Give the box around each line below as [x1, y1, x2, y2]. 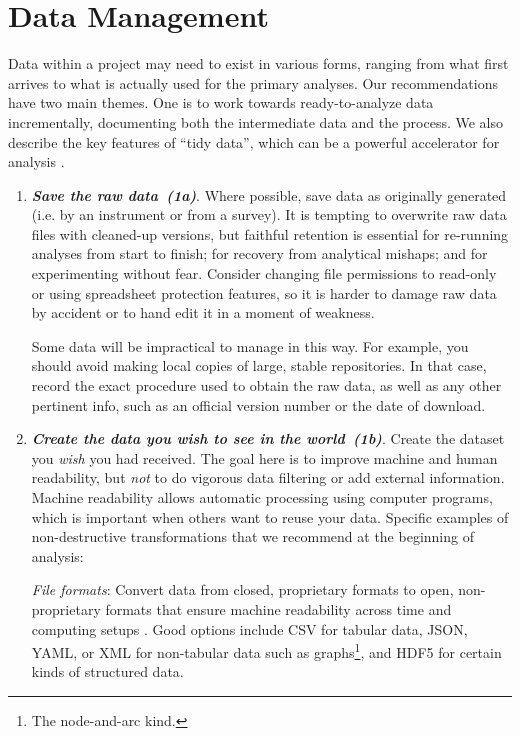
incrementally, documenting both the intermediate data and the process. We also [8, 111, 504, 132]
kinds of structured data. [31, 661, 184, 682]
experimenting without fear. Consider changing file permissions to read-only [31, 263, 497, 284]
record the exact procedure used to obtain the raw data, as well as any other [31, 375, 502, 396]
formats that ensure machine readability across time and [105, 598, 452, 619]
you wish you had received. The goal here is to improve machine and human [31, 447, 498, 468]
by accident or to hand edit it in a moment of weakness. [31, 302, 375, 323]
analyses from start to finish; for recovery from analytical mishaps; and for [31, 243, 488, 264]
